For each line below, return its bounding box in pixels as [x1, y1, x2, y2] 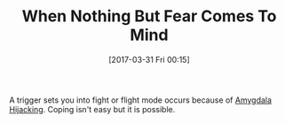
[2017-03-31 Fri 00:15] [108, 54, 190, 65]
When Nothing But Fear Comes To [21, 6, 277, 27]
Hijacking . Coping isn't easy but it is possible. [9, 104, 176, 114]
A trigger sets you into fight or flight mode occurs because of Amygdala [9, 95, 273, 105]
